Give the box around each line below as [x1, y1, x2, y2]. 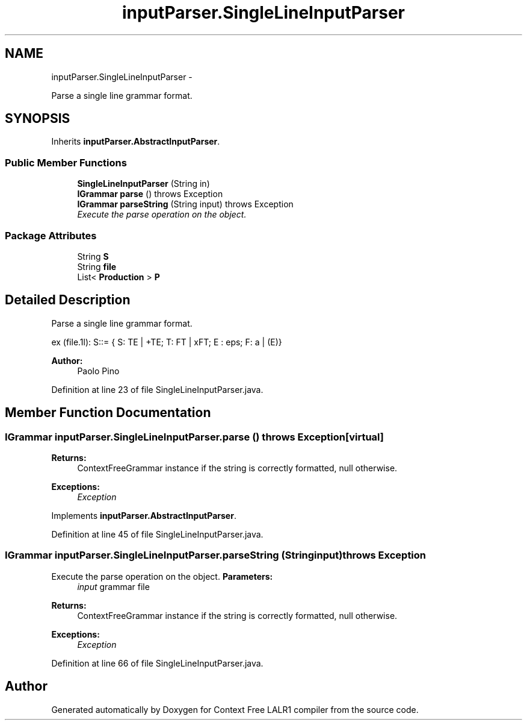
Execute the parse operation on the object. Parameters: [51, 571, 273, 582]
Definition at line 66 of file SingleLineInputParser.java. [51, 658, 263, 668]
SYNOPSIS [5, 111, 70, 127]
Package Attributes [5, 229, 97, 242]
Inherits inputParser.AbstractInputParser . [51, 136, 220, 147]
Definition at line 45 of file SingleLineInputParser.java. [51, 529, 263, 539]
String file [77, 261, 117, 272]
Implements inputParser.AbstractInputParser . [51, 510, 236, 521]
